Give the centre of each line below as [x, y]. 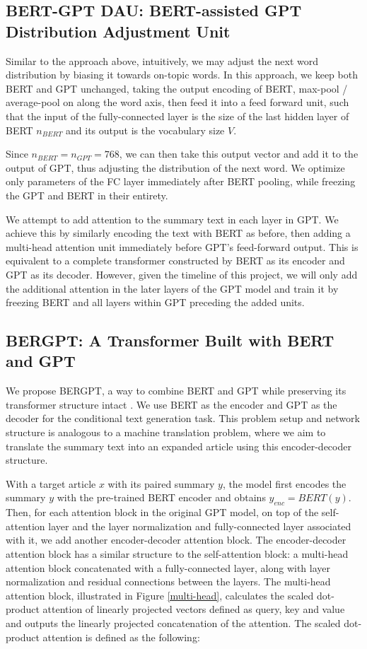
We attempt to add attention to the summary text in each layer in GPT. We [172, 219]
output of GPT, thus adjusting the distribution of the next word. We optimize [175, 167]
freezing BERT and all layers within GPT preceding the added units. [155, 302]
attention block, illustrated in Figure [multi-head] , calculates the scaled [160, 595]
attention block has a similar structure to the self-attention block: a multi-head [177, 554]
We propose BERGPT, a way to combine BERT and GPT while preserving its [176, 391]
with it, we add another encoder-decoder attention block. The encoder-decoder [176, 540]
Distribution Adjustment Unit [118, 31]
